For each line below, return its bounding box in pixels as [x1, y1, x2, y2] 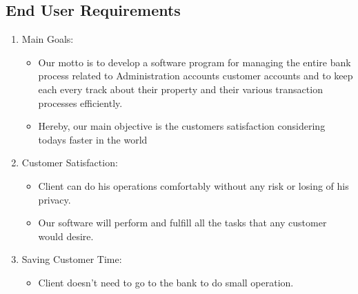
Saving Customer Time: [21, 252, 122, 266]
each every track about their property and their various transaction [38, 81, 323, 96]
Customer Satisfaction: [21, 155, 118, 170]
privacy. [38, 192, 71, 206]
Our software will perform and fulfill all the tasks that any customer [38, 215, 327, 230]
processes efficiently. [38, 95, 123, 110]
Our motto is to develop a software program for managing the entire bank [38, 55, 351, 69]
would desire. [38, 228, 94, 243]
